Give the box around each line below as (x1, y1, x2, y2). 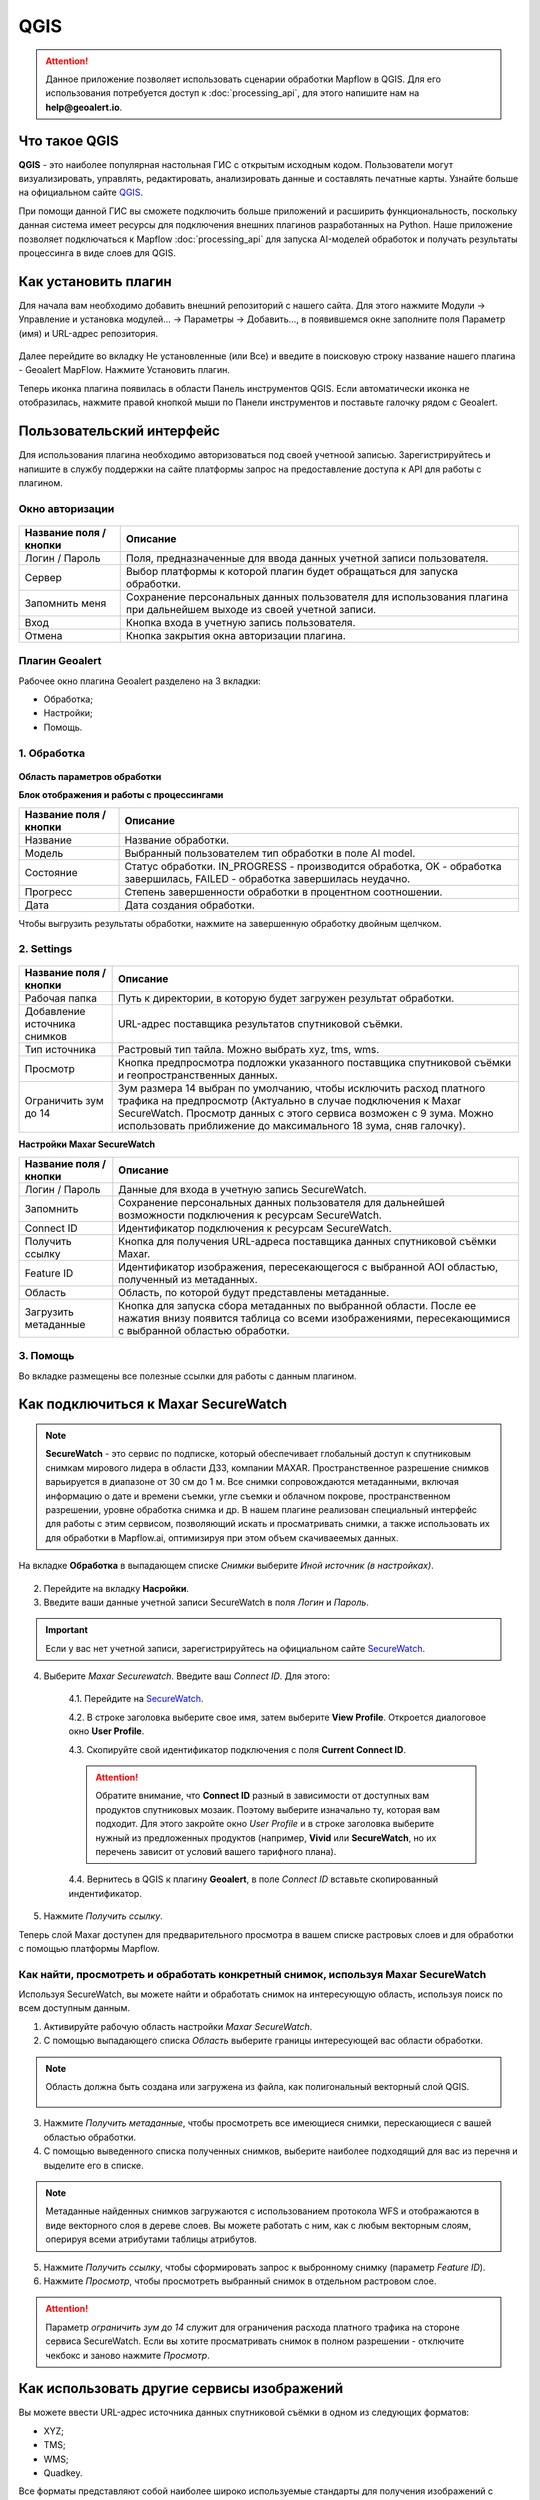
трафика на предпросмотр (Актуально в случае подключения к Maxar (117, 1094, 462, 1108)
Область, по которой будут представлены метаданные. (118, 1285, 390, 1299)
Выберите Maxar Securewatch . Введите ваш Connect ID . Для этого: (43, 1670, 330, 1682)
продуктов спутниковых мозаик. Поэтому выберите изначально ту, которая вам (95, 1803, 440, 1815)
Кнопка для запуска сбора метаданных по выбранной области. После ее (118, 1298, 477, 1312)
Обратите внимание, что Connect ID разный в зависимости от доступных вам (95, 1790, 430, 1802)
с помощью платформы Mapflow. (18, 1942, 160, 1954)
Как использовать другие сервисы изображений (18, 2380, 344, 2397)
